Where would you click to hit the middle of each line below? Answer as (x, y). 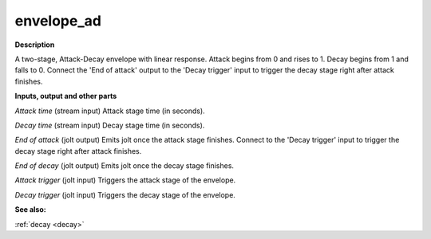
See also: (31, 210)
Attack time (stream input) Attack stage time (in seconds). (110, 111)
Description (35, 45)
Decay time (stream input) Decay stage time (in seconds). (110, 125)
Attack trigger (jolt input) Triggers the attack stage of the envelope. (125, 180)
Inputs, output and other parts (66, 96)
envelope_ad (58, 21)
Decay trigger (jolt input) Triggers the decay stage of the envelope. (125, 194)
